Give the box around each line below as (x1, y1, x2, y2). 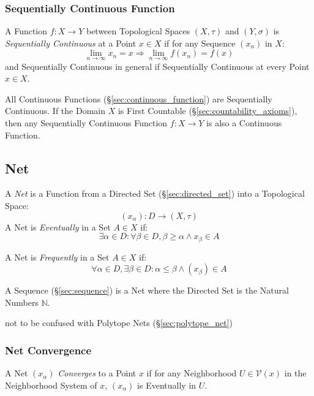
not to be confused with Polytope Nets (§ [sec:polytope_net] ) (5, 316, 233, 329)
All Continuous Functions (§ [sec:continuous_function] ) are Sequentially (5, 92, 272, 105)
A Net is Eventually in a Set (5, 220, 111, 233)
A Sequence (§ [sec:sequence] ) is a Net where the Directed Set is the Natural (5, 284, 289, 297)
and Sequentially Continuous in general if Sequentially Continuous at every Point (5, 59, 310, 72)
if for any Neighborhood (146, 367, 237, 379)
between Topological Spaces (86, 25, 190, 37)
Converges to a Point (58, 367, 136, 379)
